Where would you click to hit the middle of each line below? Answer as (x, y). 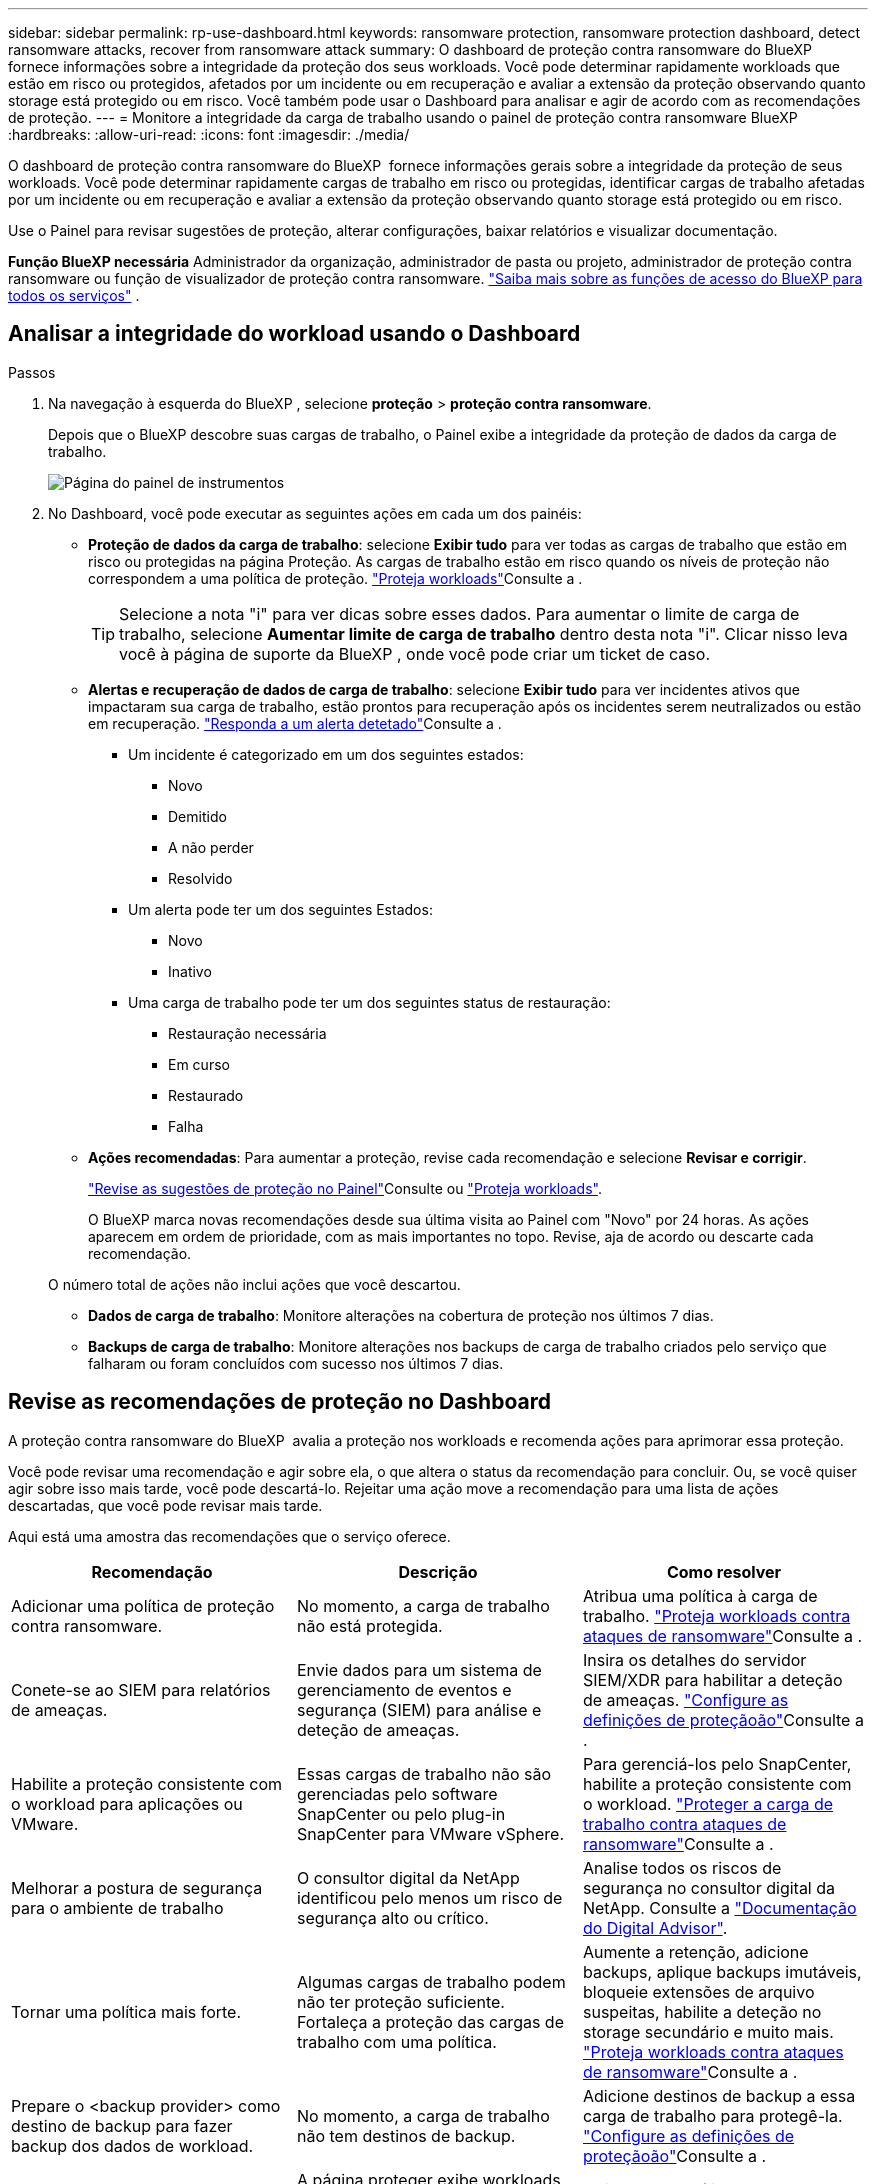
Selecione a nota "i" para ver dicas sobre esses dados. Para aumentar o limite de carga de (459, 613)
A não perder (211, 847)
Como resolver (724, 1571)
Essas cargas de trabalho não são (423, 1773)
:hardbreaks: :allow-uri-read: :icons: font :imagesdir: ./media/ (209, 134)
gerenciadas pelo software (397, 1793)
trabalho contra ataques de (684, 1823)
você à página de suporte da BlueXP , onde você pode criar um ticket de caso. (414, 653)
